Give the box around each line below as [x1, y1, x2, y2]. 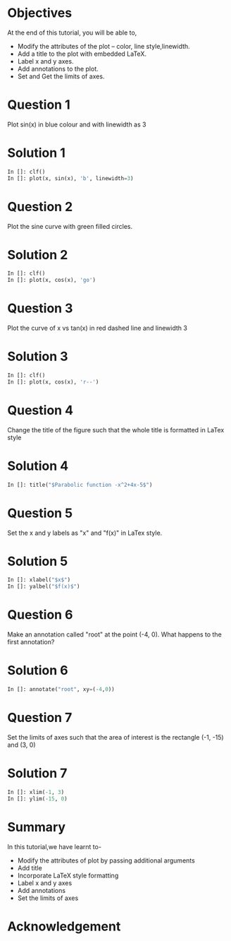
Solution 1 [7, 145, 65, 161]
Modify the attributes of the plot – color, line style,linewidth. [17, 42, 190, 50]
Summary [7, 819, 65, 835]
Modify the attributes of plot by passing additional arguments [17, 856, 195, 865]
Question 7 [7, 710, 73, 726]
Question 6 [7, 607, 73, 623]
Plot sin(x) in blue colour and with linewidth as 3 [7, 120, 146, 129]
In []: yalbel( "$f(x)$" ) [7, 583, 80, 591]
